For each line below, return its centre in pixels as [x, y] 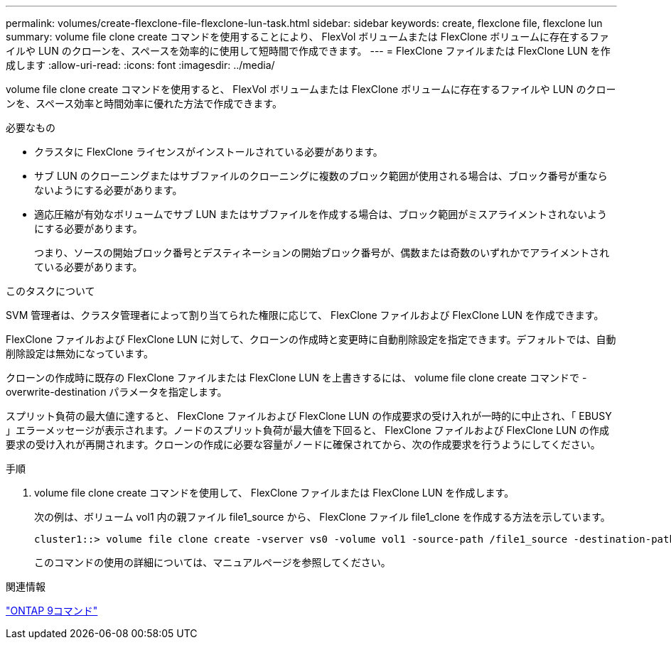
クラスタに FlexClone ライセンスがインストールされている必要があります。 [209, 152]
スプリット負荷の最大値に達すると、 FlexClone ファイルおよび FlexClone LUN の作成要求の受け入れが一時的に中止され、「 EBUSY [309, 416]
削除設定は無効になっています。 [80, 353]
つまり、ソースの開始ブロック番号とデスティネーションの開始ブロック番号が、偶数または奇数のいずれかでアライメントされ [322, 253]
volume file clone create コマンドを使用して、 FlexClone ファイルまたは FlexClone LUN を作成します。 [274, 493]
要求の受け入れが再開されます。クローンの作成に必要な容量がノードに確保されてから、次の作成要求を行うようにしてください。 [303, 444]
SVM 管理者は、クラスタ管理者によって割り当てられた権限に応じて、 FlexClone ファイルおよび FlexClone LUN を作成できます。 [305, 315]
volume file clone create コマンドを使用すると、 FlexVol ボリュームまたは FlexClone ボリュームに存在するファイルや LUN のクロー [311, 89]
